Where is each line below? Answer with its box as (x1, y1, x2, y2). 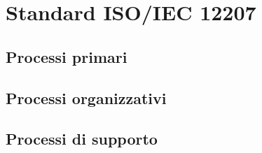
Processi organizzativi (6, 87, 167, 108)
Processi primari (6, 45, 127, 67)
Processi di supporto (6, 128, 158, 150)
